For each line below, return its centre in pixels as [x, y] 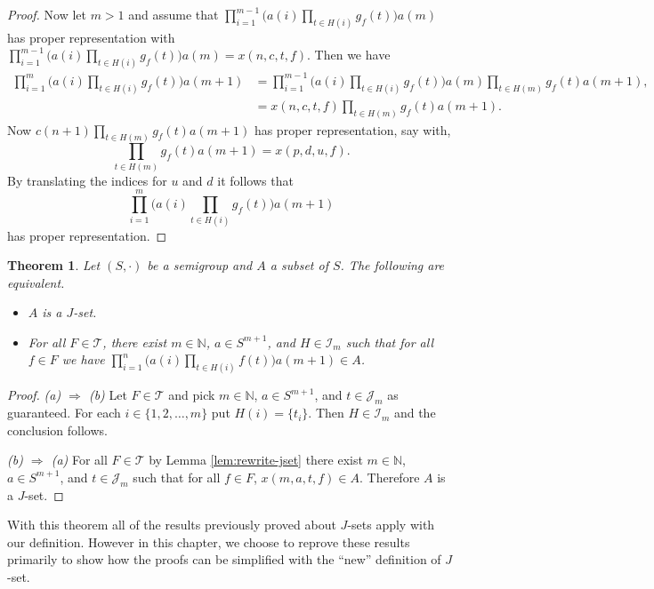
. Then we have [349, 55]
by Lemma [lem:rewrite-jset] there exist [256, 460]
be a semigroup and [200, 265]
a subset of [299, 265]
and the [415, 413]
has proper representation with [91, 37]
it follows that [255, 180]
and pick [192, 395]
